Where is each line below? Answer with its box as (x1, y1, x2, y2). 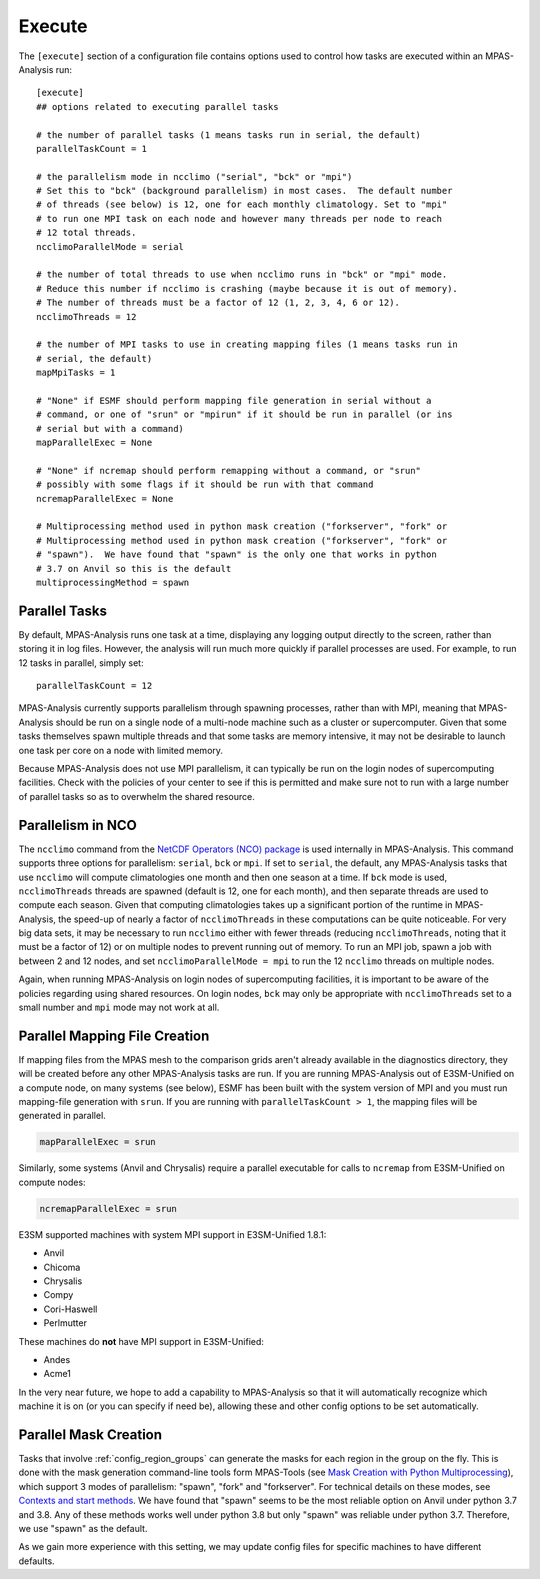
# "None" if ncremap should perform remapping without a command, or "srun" (36, 465, 422, 476)
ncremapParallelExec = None (36, 493, 174, 504)
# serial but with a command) (36, 423, 185, 434)
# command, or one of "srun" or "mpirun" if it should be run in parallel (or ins (36, 409, 453, 420)
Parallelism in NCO (18, 816, 137, 834)
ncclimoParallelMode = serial (36, 241, 185, 252)
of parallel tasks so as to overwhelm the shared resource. (18, 790, 255, 802)
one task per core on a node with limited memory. (18, 744, 224, 756)
